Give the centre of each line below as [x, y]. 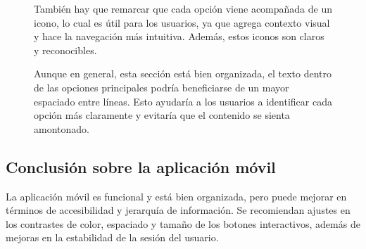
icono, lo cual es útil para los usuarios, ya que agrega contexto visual [182, 22]
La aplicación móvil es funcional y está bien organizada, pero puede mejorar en [176, 196]
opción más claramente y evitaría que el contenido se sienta [162, 115]
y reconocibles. [65, 50]
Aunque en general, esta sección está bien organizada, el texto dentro [183, 74]
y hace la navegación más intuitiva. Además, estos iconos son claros [179, 36]
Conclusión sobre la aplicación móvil [141, 166]
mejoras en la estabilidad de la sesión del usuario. [112, 237]
